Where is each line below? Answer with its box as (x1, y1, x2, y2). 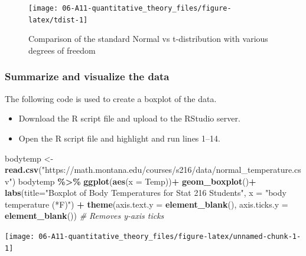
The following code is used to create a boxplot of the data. (5, 92, 217, 104)
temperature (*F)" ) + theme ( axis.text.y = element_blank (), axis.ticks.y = (5, 198, 288, 210)
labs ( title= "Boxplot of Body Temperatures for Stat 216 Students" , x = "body (5, 186, 287, 199)
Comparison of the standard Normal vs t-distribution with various (28, 32, 268, 45)
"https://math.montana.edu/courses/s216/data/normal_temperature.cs (41, 163, 301, 176)
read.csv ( (5, 163, 42, 176)
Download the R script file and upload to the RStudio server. (18, 112, 240, 124)
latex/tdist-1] (28, 15, 88, 24)
